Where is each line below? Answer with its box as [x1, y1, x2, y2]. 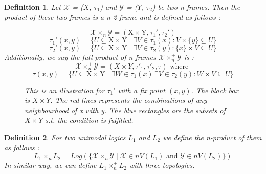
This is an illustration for [25, 84, 105, 95]
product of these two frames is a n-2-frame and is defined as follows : [4, 11, 221, 22]
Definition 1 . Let [4, 2, 61, 12]
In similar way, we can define [4, 160, 97, 170]
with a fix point [118, 84, 165, 95]
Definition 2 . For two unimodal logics [4, 132, 126, 142]
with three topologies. [129, 160, 195, 170]
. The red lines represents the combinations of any [50, 95, 207, 105]
